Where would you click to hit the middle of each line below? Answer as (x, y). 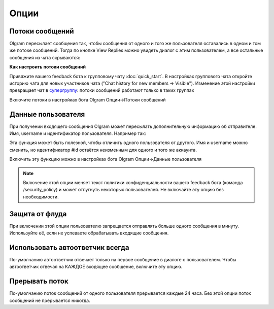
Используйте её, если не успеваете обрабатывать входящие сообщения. (89, 233)
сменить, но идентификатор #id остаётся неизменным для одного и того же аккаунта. (103, 150)
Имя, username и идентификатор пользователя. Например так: (78, 133)
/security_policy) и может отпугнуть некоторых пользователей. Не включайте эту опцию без (124, 190)
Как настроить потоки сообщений (48, 67)
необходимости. (41, 197)
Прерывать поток (39, 281)
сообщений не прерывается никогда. (50, 300)
